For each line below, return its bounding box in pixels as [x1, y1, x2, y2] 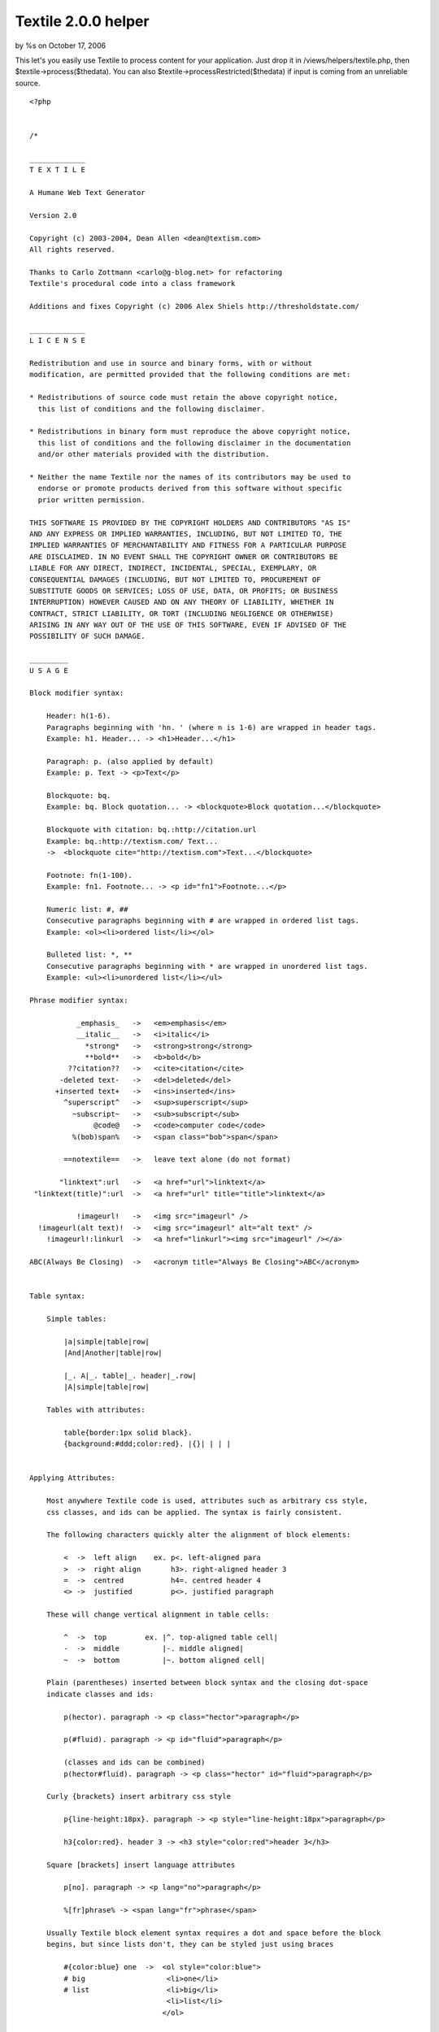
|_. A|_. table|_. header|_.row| [63, 1370, 197, 1380]
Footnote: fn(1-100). [46, 871, 133, 879]
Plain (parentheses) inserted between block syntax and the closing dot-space [46, 1678, 368, 1687]
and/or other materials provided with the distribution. [37, 449, 270, 459]
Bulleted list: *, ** [46, 950, 133, 959]
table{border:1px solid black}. [63, 1427, 193, 1437]
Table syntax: [29, 1292, 85, 1300]
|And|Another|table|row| [63, 1348, 163, 1357]
